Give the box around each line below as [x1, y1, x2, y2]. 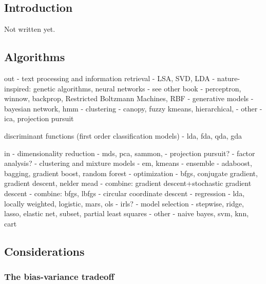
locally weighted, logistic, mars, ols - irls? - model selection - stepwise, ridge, [4, 198, 244, 209]
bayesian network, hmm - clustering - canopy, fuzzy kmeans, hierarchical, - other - [4, 103, 262, 113]
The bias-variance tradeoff [4, 270, 115, 283]
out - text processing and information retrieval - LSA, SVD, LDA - [4, 73, 215, 83]
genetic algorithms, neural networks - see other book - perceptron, [33, 83, 241, 93]
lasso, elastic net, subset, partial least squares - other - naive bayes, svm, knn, [4, 208, 249, 219]
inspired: [4, 83, 31, 93]
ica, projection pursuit [4, 113, 74, 124]
